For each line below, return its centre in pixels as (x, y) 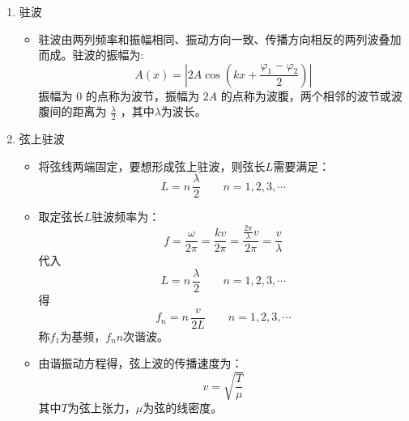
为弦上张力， (102, 408)
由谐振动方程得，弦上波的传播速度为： (141, 363)
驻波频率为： (126, 217)
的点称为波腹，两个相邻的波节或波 (311, 95)
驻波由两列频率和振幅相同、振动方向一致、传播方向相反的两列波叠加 (220, 38)
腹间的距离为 (72, 111)
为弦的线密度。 (183, 408)
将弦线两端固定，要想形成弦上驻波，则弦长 (152, 166)
